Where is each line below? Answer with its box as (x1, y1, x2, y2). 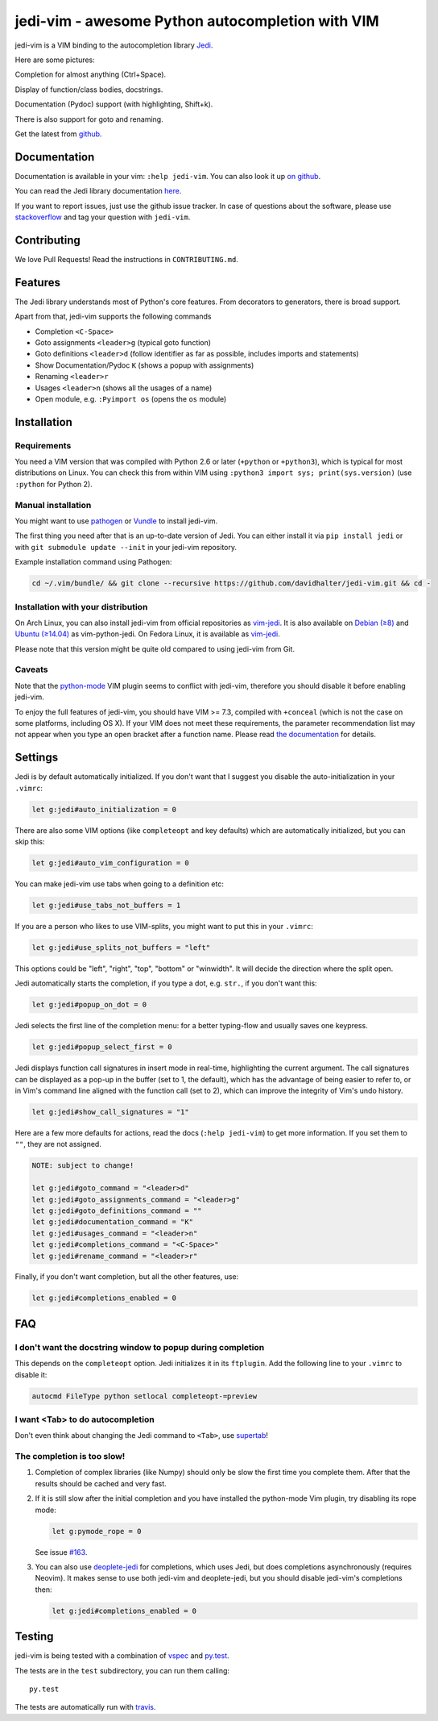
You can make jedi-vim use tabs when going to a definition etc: (14, 879, 225, 889)
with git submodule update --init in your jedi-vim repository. (14, 542, 238, 552)
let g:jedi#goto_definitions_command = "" (31, 1206, 202, 1215)
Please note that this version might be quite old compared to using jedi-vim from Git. (14, 644, 295, 653)
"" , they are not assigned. (14, 1140, 102, 1149)
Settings (14, 751, 59, 765)
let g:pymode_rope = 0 (52, 1527, 142, 1536)
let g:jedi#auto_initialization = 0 (31, 805, 177, 814)
